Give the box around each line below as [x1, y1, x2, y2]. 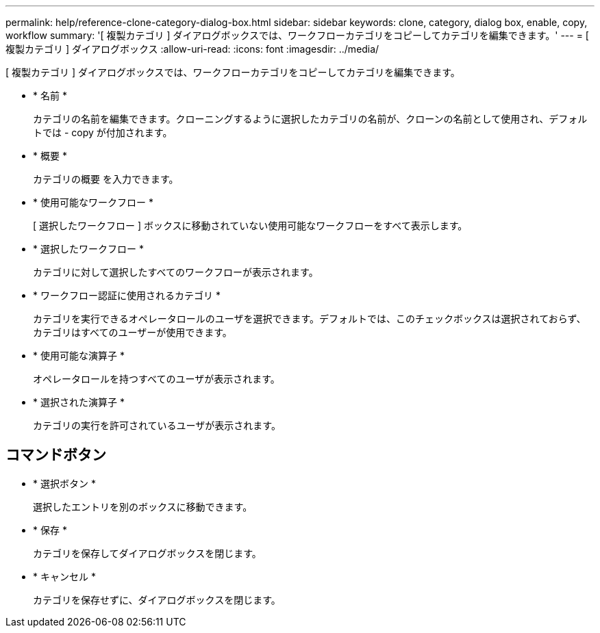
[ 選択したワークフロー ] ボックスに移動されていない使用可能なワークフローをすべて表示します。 [33, 220, 468, 231]
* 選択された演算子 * [33, 396, 125, 408]
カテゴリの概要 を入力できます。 [33, 173, 179, 185]
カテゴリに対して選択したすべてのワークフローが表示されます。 [33, 266, 318, 278]
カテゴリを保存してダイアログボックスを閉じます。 [33, 547, 262, 559]
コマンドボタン [5, 446, 106, 464]
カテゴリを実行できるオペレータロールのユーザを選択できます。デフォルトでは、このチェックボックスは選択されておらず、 [33, 313, 586, 324]
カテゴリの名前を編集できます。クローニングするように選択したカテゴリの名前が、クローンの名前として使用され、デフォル [33, 113, 588, 125]
